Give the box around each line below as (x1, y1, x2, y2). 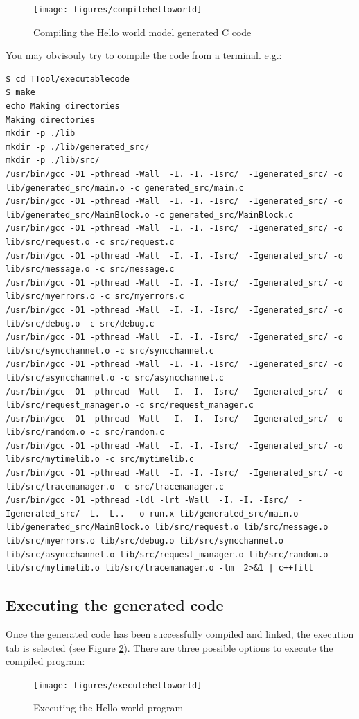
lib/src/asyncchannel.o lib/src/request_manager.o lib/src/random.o (6, 549, 329, 560)
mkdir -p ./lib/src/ (6, 155, 100, 166)
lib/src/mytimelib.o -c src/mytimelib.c (6, 454, 195, 465)
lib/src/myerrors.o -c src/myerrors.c (6, 291, 184, 302)
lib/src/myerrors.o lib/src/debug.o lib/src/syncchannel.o (6, 536, 283, 546)
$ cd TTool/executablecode (6, 73, 130, 84)
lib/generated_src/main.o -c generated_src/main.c (6, 182, 244, 193)
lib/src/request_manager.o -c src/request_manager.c (6, 400, 254, 410)
